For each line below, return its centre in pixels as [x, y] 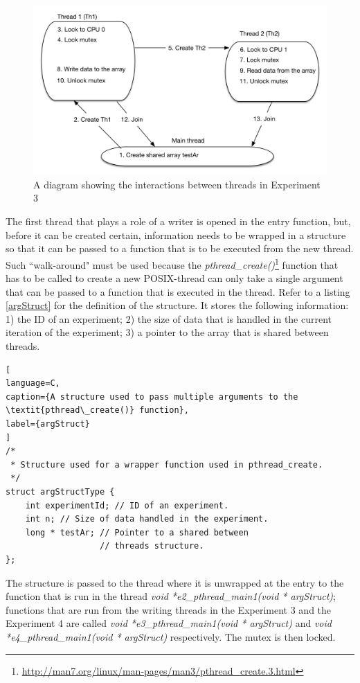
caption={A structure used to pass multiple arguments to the [152, 397]
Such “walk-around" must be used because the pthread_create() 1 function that [172, 263]
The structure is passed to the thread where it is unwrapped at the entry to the [175, 582]
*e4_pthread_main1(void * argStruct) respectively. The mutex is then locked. [171, 636]
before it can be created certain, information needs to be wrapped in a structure [176, 234]
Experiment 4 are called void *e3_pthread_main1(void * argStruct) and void [169, 623]
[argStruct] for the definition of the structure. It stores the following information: [177, 305]
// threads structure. [152, 546]
